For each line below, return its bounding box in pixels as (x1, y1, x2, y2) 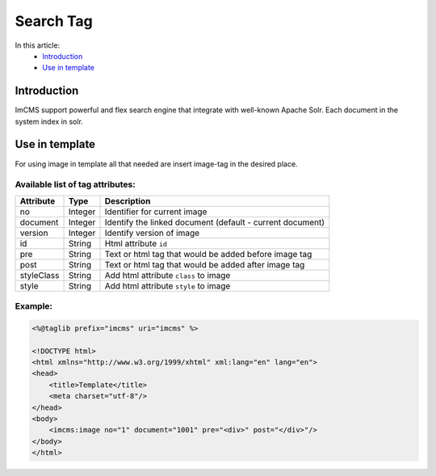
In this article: (15, 40, 61, 50)
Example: (15, 301, 52, 312)
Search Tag (15, 12, 93, 30)
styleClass (19, 269, 60, 280)
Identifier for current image (104, 206, 208, 217)
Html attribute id (104, 238, 167, 249)
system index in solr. (15, 116, 84, 126)
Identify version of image (104, 227, 200, 238)
